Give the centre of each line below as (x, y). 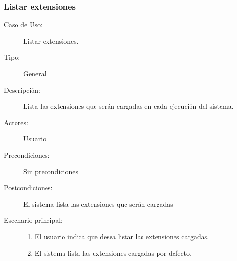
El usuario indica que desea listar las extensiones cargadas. (122, 236)
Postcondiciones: (28, 188)
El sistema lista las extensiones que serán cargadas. (99, 204)
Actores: (16, 122)
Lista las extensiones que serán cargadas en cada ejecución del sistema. (128, 106)
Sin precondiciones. (52, 171)
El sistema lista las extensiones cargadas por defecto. (113, 253)
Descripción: (22, 90)
